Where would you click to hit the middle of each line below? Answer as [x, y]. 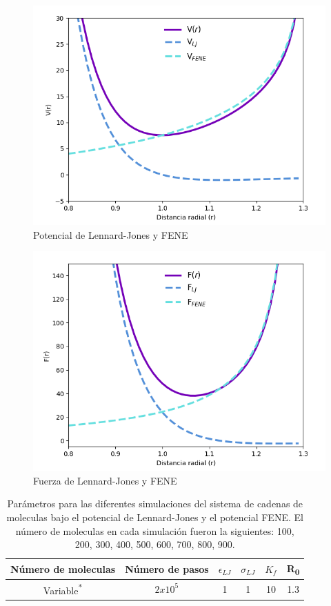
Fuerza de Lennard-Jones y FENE [105, 480]
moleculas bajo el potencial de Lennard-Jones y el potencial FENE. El [155, 517]
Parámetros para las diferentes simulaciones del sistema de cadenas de [155, 504]
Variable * [63, 589]
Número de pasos [167, 569]
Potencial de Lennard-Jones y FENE [111, 234]
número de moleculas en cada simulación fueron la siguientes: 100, [155, 530]
